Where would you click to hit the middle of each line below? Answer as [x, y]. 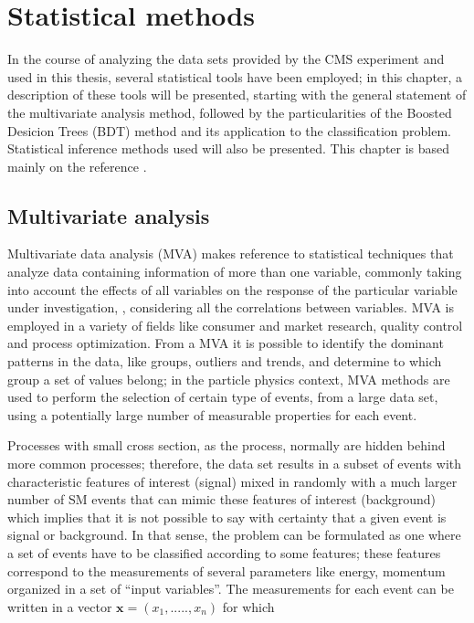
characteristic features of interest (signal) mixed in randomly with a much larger [232, 481]
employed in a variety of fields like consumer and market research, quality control [235, 325]
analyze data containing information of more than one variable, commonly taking [235, 272]
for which [248, 606]
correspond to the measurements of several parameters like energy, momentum [226, 570]
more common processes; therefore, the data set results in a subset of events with [235, 464]
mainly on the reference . [77, 166]
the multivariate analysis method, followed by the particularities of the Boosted [230, 112]
